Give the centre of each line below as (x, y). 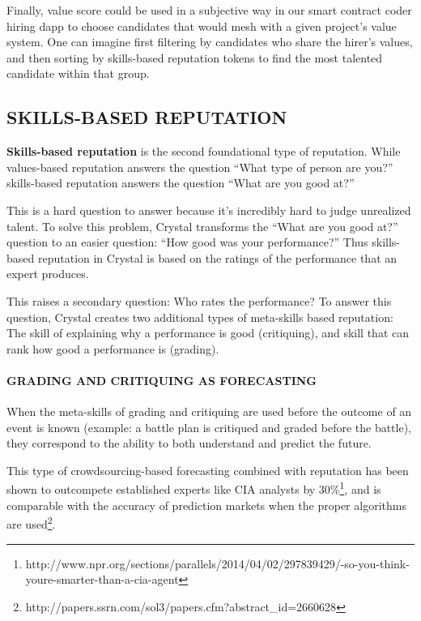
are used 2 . (31, 522)
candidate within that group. (78, 73)
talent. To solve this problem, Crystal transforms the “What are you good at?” (202, 226)
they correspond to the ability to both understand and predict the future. (189, 443)
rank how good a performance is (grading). (113, 348)
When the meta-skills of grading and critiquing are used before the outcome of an (209, 411)
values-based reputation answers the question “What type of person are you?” (200, 167)
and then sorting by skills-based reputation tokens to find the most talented (195, 57)
